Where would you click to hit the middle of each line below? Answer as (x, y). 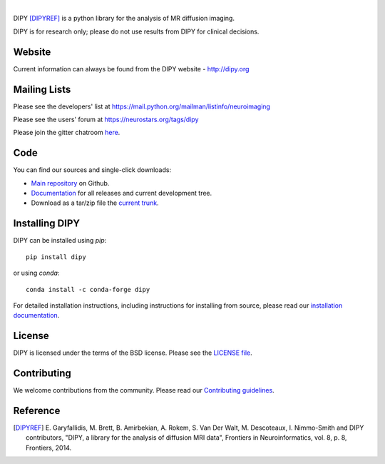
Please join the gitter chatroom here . (67, 133)
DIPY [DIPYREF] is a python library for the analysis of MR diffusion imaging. (124, 19)
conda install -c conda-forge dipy (88, 289)
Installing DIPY (47, 224)
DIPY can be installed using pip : (60, 241)
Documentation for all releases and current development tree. (122, 193)
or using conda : (36, 273)
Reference (37, 410)
